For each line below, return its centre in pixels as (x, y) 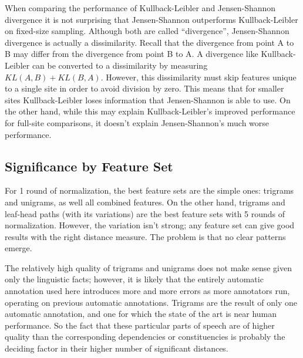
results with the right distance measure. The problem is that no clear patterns (145, 236)
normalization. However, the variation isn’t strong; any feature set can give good (150, 225)
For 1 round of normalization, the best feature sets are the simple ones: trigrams (149, 190)
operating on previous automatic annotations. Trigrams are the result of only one (151, 302)
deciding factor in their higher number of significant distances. (117, 348)
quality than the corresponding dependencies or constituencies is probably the (145, 337)
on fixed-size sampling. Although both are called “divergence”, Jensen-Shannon (147, 31)
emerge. (18, 248)
